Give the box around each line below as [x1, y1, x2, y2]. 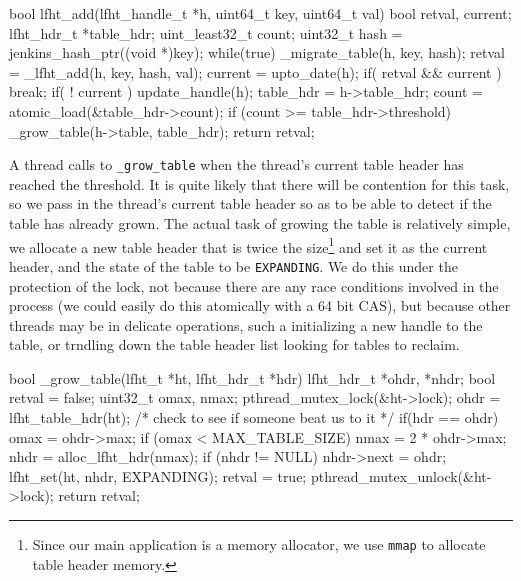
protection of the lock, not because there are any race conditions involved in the [9, 275, 499, 296]
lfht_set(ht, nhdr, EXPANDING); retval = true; [9, 465, 307, 486]
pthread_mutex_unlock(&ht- [310, 465, 492, 486]
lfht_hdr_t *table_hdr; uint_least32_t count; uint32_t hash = [9, 22, 403, 43]
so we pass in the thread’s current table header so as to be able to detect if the [9, 193, 492, 214]
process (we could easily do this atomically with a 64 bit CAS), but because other [9, 295, 511, 316]
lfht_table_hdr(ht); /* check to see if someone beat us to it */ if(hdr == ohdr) [9, 407, 499, 428]
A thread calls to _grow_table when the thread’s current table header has [9, 154, 464, 175]
